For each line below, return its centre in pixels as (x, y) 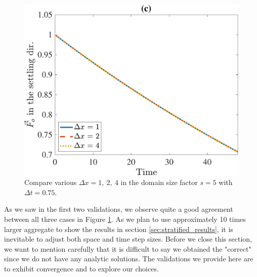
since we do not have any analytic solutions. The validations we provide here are (129, 259)
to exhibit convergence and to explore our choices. (81, 269)
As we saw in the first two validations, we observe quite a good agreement (119, 209)
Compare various (51, 182)
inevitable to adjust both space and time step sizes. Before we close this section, (128, 239)
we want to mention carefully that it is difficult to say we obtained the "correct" (128, 248)
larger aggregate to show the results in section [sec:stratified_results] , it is (119, 229)
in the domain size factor (159, 182)
